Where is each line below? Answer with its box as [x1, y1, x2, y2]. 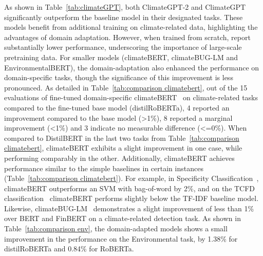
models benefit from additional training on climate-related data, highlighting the [4, 22, 258, 32]
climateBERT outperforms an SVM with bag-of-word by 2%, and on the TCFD [4, 182, 255, 193]
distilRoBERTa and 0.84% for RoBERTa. [4, 243, 134, 254]
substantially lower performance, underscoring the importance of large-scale [4, 42, 242, 52]
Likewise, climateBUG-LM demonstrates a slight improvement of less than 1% [4, 203, 254, 213]
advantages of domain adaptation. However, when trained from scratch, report [4, 31, 251, 42]
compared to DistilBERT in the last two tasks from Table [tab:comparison [4, 132, 239, 143]
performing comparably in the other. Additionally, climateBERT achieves [4, 152, 235, 163]
